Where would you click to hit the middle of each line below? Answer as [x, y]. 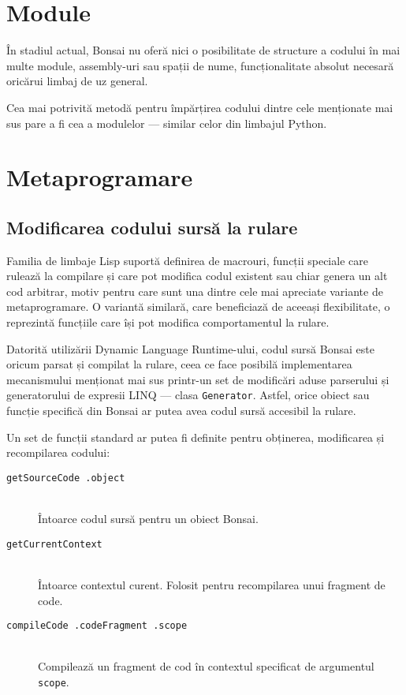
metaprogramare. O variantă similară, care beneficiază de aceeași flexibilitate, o [198, 306]
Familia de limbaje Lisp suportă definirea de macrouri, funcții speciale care [187, 260]
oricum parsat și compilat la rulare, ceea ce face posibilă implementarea [179, 364]
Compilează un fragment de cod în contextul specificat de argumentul [206, 666]
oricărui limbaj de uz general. [77, 81]
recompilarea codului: [58, 452]
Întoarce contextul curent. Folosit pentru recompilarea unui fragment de [212, 584]
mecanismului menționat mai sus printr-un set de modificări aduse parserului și [198, 379]
